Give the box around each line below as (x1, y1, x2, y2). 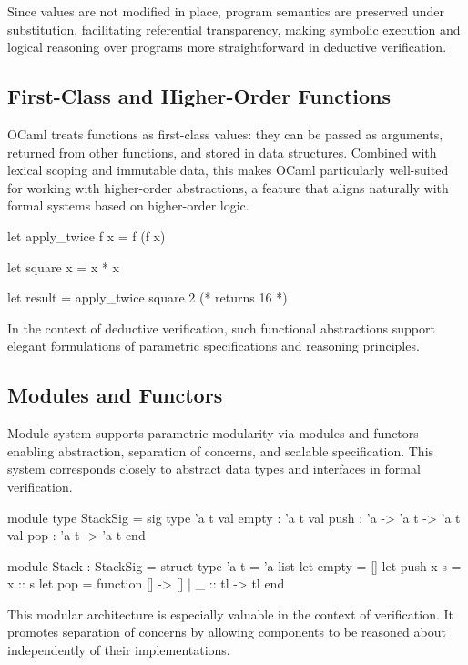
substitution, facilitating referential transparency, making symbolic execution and (7, 19, 461, 38)
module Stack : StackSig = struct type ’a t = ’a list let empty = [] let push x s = (7, 556, 462, 575)
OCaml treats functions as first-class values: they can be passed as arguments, (7, 124, 443, 143)
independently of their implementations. (7, 640, 230, 660)
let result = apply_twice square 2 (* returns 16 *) (7, 288, 288, 307)
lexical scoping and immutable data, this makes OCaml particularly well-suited (7, 160, 449, 179)
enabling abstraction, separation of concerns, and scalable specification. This (7, 441, 434, 460)
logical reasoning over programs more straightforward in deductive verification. (7, 37, 447, 56)
